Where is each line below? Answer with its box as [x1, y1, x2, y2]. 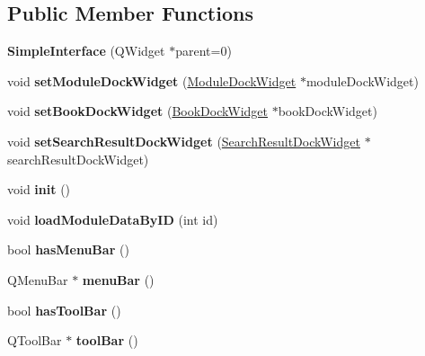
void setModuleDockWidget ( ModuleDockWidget [7, 71, 297, 90]
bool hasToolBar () [7, 300, 121, 319]
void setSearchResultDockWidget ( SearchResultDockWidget [7, 131, 360, 150]
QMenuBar [7, 270, 68, 289]
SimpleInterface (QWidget [7, 41, 165, 60]
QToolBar [7, 331, 62, 350]
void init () [7, 180, 71, 199]
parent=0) [175, 41, 232, 60]
